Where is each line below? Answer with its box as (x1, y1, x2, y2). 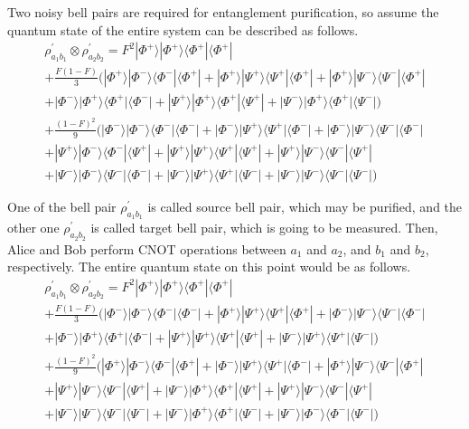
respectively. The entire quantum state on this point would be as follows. (7, 257, 411, 276)
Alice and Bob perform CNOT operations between (7, 239, 286, 258)
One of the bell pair (7, 197, 117, 216)
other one (7, 218, 60, 237)
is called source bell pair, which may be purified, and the (147, 197, 463, 216)
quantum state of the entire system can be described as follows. (7, 20, 359, 39)
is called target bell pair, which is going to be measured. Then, (90, 218, 438, 237)
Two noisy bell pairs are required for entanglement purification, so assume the (7, 3, 439, 21)
